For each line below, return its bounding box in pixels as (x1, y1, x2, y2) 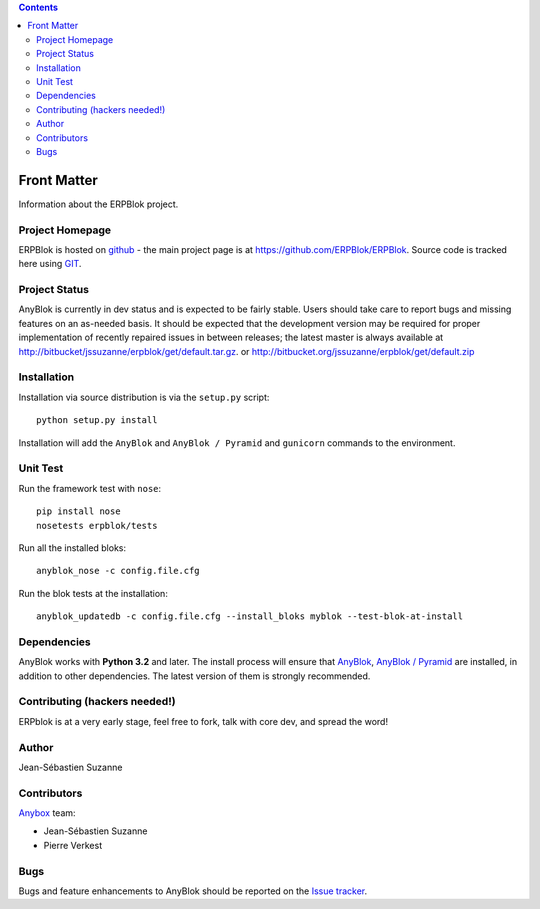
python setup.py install (36, 415, 158, 426)
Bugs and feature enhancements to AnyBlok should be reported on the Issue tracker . (18, 885, 368, 897)
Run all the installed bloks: (18, 541, 127, 554)
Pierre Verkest (43, 839, 103, 851)
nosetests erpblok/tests (36, 520, 158, 531)
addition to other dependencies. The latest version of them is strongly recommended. (18, 670, 371, 682)
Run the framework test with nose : (18, 482, 162, 494)
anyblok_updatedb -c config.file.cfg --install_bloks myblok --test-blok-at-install (36, 611, 464, 622)
